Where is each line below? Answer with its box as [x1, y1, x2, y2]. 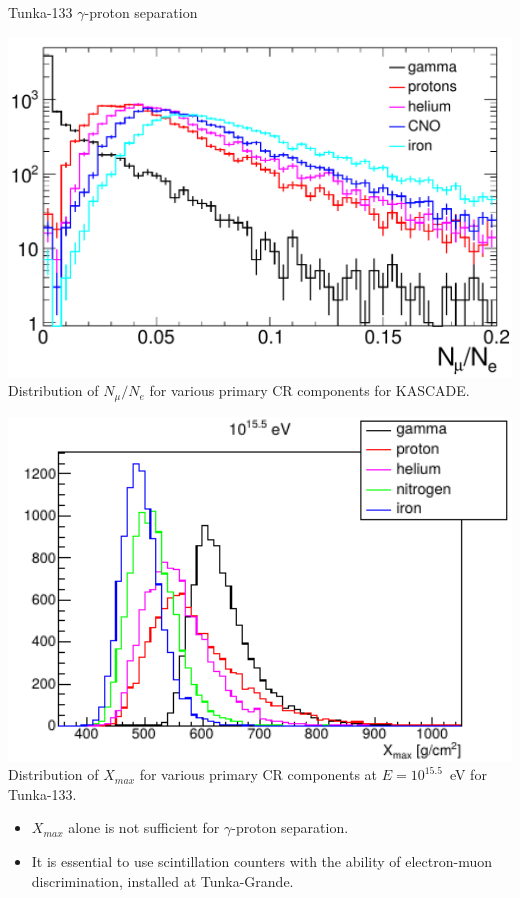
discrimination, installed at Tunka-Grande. [31, 870, 294, 891]
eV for [449, 764, 487, 785]
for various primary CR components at [139, 764, 378, 785]
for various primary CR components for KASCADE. [149, 380, 470, 401]
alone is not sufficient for [68, 817, 220, 838]
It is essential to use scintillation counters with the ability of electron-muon [31, 851, 492, 871]
